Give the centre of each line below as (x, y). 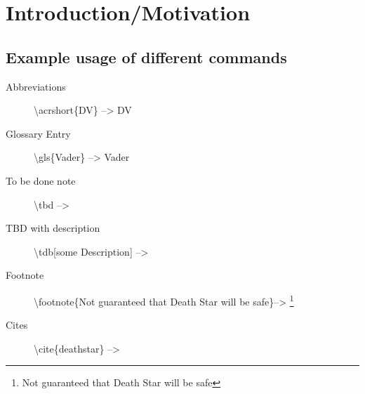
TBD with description (53, 228)
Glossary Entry (38, 133)
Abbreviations (36, 86)
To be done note (41, 180)
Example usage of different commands (146, 57)
